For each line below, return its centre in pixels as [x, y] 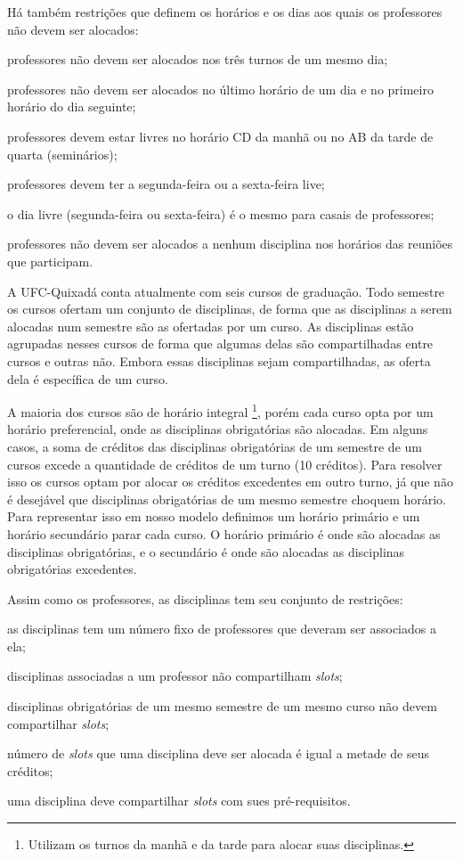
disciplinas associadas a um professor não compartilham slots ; [175, 676]
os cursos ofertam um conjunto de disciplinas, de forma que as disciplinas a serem [230, 309]
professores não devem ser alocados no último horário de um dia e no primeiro [220, 89]
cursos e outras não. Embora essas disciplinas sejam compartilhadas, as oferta [219, 360]
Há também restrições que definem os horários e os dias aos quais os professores [225, 12]
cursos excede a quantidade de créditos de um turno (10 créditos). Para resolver [225, 464]
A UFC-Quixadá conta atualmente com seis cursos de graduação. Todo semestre [226, 291]
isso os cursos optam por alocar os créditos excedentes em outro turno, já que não [230, 482]
